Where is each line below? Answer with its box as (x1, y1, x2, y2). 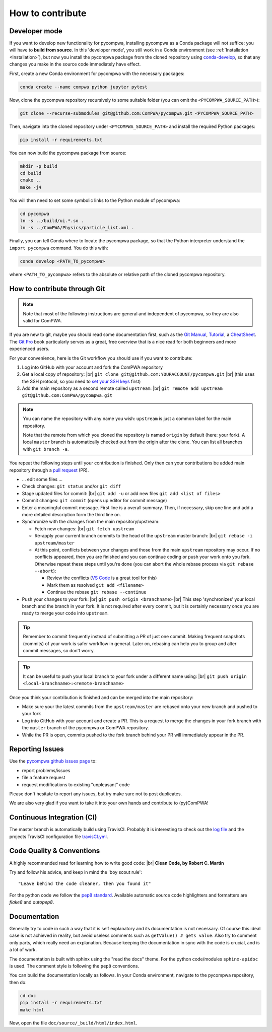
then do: (9, 979, 27, 985)
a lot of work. (9, 947, 37, 953)
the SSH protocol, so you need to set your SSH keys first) (22, 378, 141, 384)
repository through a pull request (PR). (9, 467, 89, 473)
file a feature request (22, 775, 65, 781)
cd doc (20, 993, 36, 998)
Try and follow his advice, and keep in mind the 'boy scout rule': (9, 869, 142, 875)
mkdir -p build (20, 163, 57, 169)
